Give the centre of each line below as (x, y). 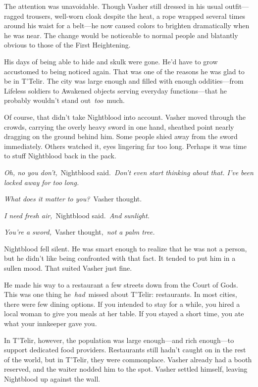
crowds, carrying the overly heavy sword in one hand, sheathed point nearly (119, 126)
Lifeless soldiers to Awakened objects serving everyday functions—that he (116, 90)
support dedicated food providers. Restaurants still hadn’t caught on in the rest (125, 350)
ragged (14, 16)
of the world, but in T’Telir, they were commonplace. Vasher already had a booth (128, 359)
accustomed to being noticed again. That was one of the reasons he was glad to (124, 71)
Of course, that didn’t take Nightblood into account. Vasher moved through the (125, 117)
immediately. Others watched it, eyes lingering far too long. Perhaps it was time (125, 146)
